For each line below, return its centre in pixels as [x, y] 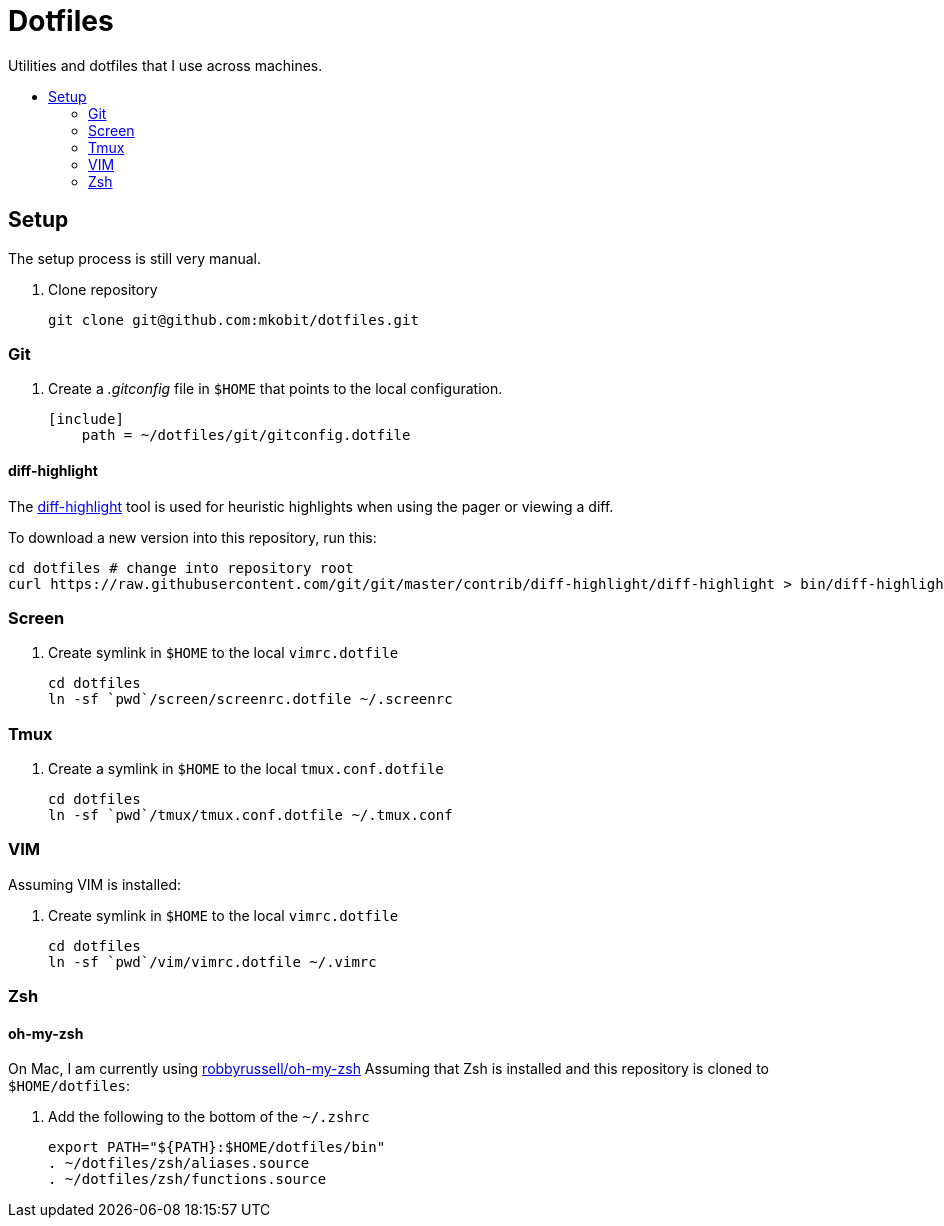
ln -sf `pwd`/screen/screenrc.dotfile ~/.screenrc [250, 699]
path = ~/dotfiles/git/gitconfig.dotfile [246, 435]
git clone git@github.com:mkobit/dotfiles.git [233, 319]
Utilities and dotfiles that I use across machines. [165, 65]
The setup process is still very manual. [135, 258]
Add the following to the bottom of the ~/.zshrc [209, 1117]
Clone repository [103, 289]
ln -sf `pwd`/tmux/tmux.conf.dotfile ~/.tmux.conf [250, 815]
